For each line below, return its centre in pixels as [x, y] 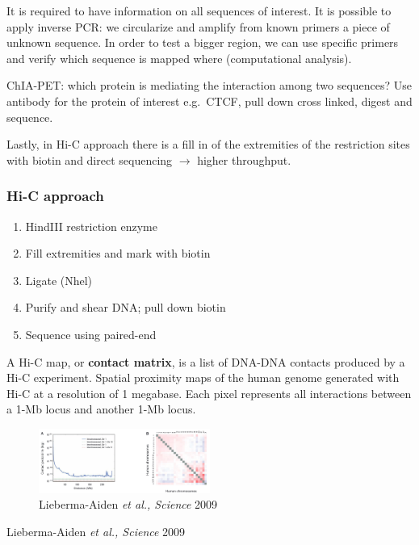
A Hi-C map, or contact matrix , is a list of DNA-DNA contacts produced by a [206, 361]
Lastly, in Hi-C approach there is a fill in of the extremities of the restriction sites [208, 144]
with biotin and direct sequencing [90, 159]
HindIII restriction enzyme [91, 226]
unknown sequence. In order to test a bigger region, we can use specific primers [203, 42]
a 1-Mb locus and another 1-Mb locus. [101, 409]
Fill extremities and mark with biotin [118, 253]
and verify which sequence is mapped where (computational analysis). [179, 58]
